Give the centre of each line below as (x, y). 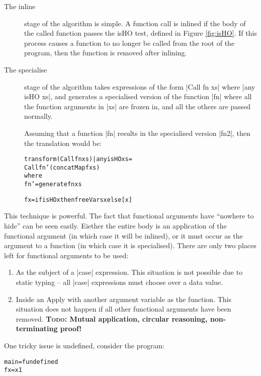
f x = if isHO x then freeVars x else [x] (78, 200)
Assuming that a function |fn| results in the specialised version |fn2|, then (137, 133)
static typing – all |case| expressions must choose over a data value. (119, 282)
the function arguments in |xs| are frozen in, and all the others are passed (138, 106)
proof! (71, 328)
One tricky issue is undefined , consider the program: (84, 345)
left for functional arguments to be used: (66, 255)
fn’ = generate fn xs (53, 184)
